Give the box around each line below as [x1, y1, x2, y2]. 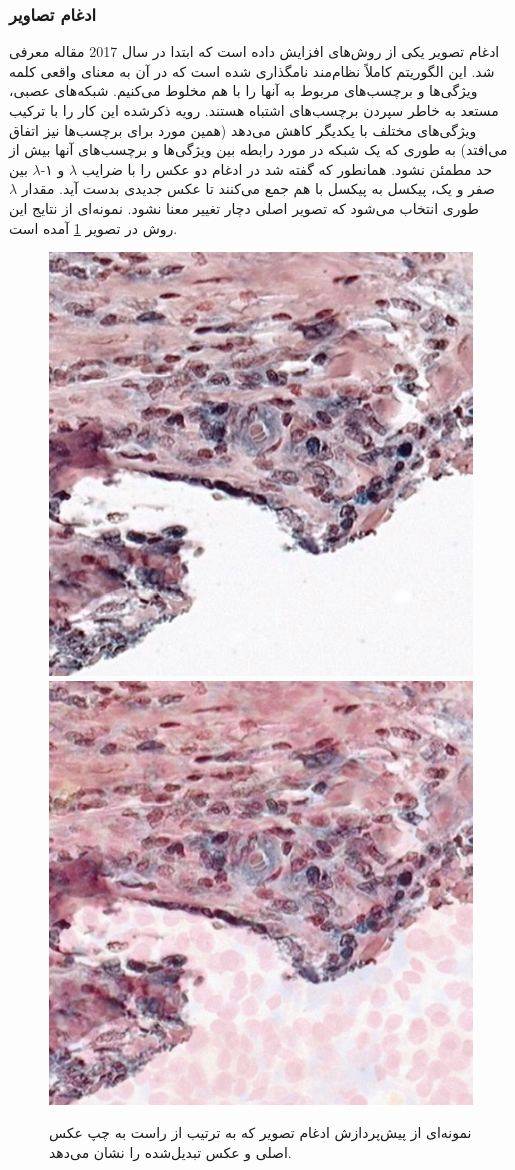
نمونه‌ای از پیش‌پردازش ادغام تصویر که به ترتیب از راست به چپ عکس [49, 1122, 472, 1143]
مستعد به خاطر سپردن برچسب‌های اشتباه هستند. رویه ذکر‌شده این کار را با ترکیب [9, 100, 499, 120]
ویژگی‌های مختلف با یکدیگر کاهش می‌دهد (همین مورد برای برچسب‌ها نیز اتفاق [9, 119, 477, 140]
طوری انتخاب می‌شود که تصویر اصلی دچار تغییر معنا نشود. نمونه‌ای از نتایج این [9, 197, 479, 218]
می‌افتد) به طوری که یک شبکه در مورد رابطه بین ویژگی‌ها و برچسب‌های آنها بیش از [9, 139, 508, 160]
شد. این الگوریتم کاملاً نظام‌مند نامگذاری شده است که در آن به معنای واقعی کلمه [9, 60, 495, 81]
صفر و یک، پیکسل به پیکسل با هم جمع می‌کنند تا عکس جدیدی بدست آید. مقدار [21, 178, 495, 199]
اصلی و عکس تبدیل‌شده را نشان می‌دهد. [49, 1141, 292, 1162]
